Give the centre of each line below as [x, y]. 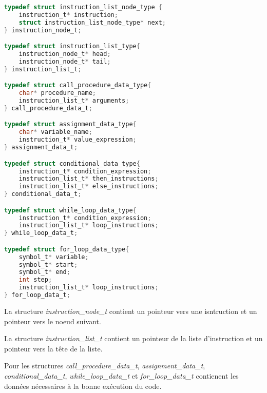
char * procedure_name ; [58, 93]
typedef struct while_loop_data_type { [70, 210]
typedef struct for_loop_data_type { [67, 249]
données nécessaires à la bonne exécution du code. [83, 386]
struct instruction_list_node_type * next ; [92, 22]
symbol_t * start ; [48, 264]
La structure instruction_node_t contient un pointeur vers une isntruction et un [131, 311]
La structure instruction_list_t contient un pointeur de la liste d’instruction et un [133, 338]
